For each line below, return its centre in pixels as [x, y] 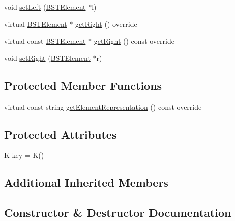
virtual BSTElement [36, 24]
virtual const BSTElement [45, 41]
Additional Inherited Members [86, 183]
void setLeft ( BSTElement [45, 7]
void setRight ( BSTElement [47, 58]
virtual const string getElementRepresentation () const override [103, 106]
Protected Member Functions [83, 85]
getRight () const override [134, 41]
